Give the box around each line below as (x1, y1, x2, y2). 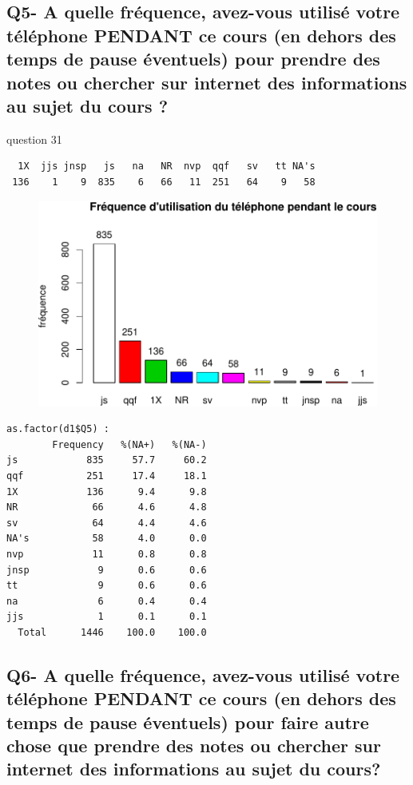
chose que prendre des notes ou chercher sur (6, 733, 381, 758)
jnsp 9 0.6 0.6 (6, 564, 207, 576)
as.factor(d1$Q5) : (6, 423, 109, 435)
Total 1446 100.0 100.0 (18, 626, 207, 638)
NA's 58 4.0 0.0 (6, 533, 207, 545)
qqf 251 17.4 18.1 (6, 470, 207, 482)
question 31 (6, 130, 62, 147)
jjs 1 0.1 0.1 (6, 611, 207, 623)
